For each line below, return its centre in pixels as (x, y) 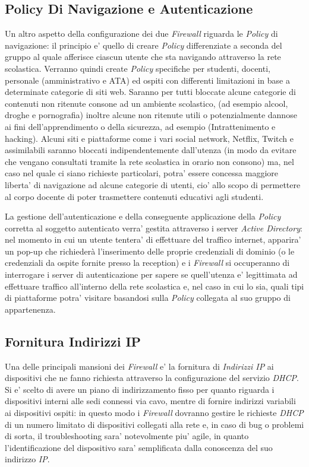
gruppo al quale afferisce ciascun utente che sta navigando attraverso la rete (143, 57)
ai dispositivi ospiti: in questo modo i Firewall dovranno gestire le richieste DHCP (154, 413)
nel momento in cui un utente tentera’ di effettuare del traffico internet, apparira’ (153, 239)
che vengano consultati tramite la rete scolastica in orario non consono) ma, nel (149, 161)
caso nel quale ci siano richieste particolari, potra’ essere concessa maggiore (141, 173)
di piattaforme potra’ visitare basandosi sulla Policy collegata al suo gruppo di (148, 298)
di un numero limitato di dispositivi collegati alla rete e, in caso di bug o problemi (154, 424)
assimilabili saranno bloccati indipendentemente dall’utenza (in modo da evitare (151, 150)
